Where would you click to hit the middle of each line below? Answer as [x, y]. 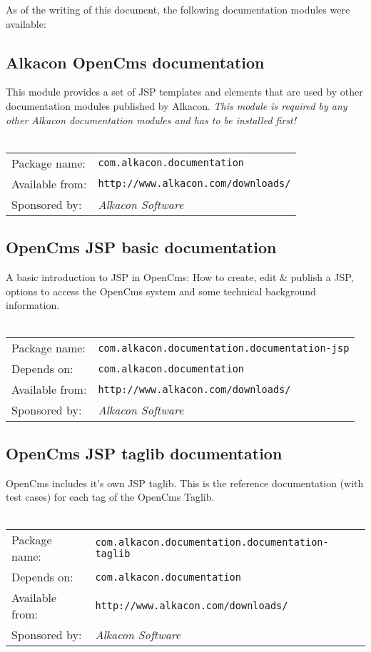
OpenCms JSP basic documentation [141, 247]
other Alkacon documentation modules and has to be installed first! [151, 119]
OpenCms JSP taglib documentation [144, 453]
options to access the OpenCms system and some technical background [161, 291]
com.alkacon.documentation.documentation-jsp [224, 348]
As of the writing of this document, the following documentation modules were [178, 9]
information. [33, 305]
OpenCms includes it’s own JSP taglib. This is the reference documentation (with [185, 483]
